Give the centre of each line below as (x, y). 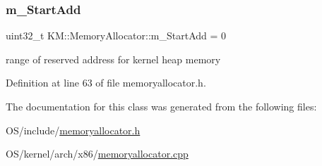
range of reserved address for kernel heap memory (113, 59)
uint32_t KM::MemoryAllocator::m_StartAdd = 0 (116, 36)
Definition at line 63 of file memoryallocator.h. (106, 83)
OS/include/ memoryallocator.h (73, 130)
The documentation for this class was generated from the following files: (161, 106)
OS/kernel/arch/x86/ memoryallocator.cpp (97, 154)
